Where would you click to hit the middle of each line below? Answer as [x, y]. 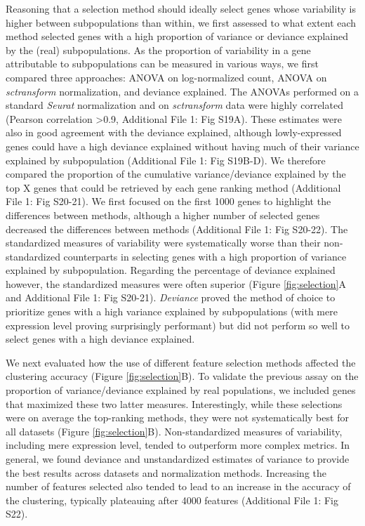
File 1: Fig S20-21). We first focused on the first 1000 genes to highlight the [168, 201]
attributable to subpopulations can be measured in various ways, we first [162, 64]
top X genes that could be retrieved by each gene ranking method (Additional [173, 187]
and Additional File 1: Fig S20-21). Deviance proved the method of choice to [171, 297]
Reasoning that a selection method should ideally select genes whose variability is [181, 8]
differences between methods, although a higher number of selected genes [163, 215]
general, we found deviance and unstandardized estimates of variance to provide [178, 459]
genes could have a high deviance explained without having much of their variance [182, 146]
